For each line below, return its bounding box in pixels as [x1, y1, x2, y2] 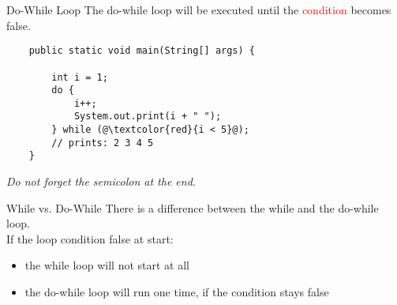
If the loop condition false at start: [6, 230, 174, 247]
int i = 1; [51, 71, 108, 83]
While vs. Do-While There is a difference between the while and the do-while [6, 199, 379, 216]
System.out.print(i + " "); [73, 111, 222, 122]
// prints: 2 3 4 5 [51, 137, 154, 149]
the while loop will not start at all [24, 257, 189, 273]
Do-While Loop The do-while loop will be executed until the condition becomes [6, 2, 391, 17]
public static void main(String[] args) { [28, 45, 255, 57]
